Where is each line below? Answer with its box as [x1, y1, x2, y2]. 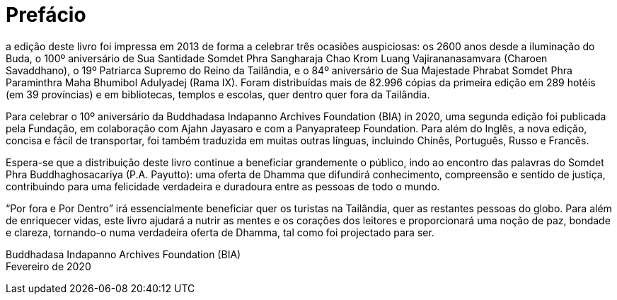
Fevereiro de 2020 [6, 260, 91, 272]
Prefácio [6, 3, 86, 27]
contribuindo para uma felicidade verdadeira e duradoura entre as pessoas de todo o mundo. [6, 180, 440, 192]
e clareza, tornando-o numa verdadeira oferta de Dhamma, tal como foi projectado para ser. [6, 226, 434, 238]
